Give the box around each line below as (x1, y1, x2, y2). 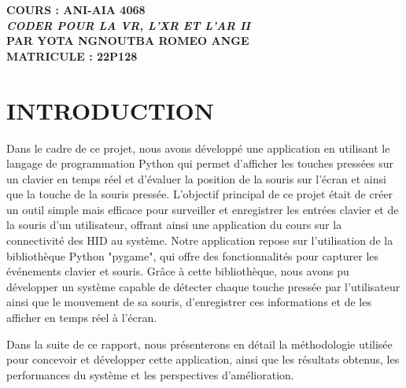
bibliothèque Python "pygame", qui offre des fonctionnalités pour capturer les (6, 247, 379, 264)
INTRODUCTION (6, 94, 215, 126)
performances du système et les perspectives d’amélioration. (6, 366, 294, 382)
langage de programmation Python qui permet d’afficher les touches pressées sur (6, 155, 394, 172)
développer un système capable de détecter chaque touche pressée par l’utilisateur (6, 278, 400, 294)
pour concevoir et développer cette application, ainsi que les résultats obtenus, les (6, 351, 400, 368)
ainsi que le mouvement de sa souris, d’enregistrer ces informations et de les (6, 294, 371, 310)
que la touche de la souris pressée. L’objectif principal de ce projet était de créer (6, 186, 393, 202)
